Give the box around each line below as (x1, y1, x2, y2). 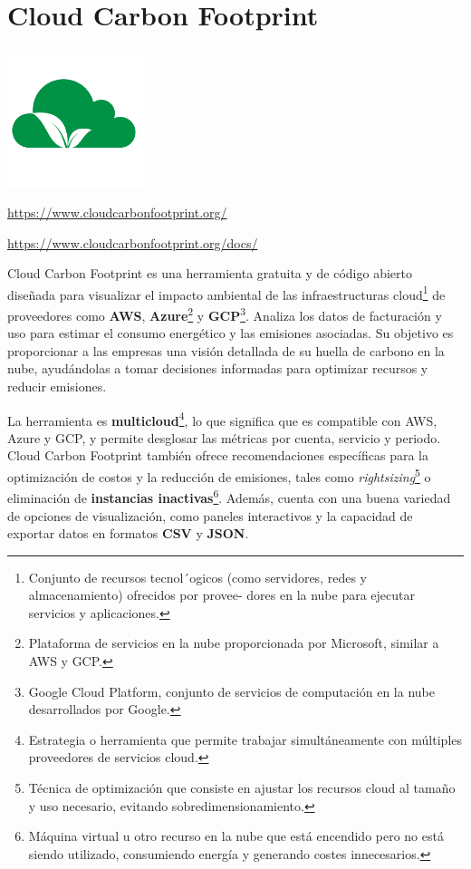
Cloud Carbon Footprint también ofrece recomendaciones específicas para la (7, 446, 428, 465)
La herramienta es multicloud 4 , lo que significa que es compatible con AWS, (7, 408, 437, 430)
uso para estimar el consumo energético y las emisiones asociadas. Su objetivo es (7, 323, 454, 343)
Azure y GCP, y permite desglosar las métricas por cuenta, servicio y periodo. (7, 428, 441, 447)
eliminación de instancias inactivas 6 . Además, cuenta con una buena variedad (7, 486, 451, 507)
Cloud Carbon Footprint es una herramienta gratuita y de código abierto (7, 264, 413, 283)
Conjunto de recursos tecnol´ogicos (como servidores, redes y (28, 567, 367, 586)
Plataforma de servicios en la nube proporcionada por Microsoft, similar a (28, 633, 439, 652)
